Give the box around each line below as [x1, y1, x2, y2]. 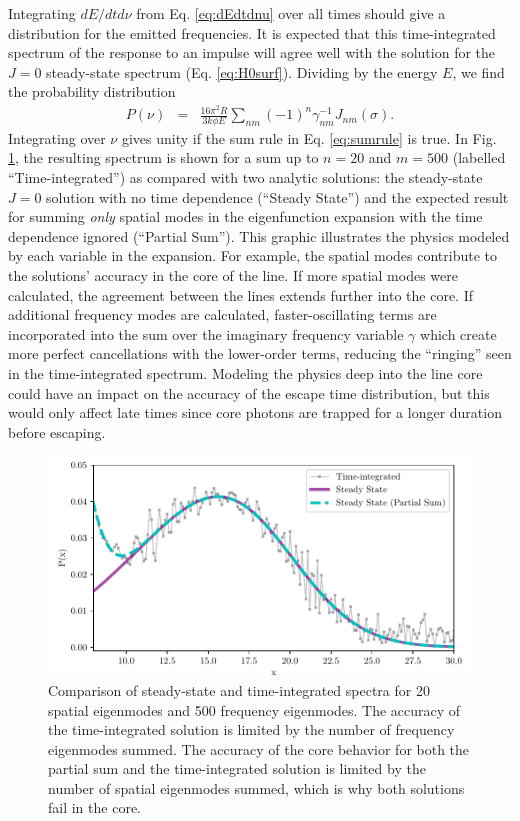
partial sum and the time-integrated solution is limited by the [48, 758, 426, 779]
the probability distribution [8, 81, 176, 102]
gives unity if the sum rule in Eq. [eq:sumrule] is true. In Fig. [121, 127, 497, 148]
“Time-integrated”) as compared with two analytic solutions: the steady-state [8, 167, 483, 188]
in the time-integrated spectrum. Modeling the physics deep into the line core [8, 363, 483, 384]
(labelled [452, 147, 506, 168]
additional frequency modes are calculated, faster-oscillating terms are [8, 304, 437, 325]
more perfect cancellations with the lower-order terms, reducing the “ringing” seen [8, 343, 512, 364]
